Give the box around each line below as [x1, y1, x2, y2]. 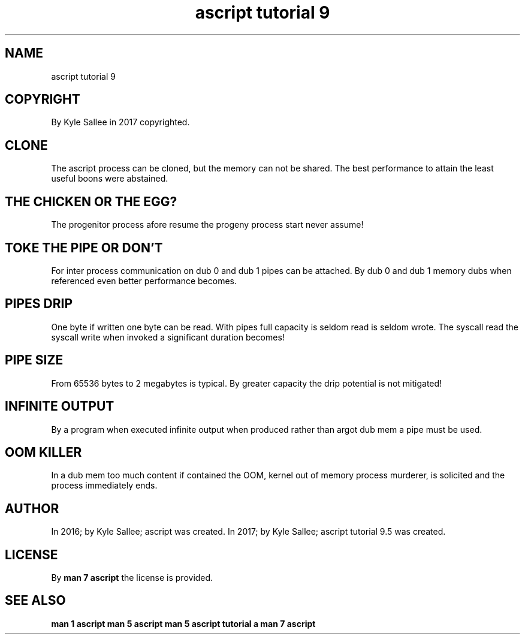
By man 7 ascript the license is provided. [51, 572, 213, 583]
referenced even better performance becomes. [51, 275, 237, 286]
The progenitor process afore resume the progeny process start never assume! [51, 219, 364, 230]
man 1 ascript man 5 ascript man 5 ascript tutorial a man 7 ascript [51, 618, 316, 629]
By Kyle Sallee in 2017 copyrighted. [51, 117, 190, 128]
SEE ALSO [5, 593, 66, 608]
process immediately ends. [51, 480, 158, 491]
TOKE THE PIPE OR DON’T [5, 240, 163, 255]
